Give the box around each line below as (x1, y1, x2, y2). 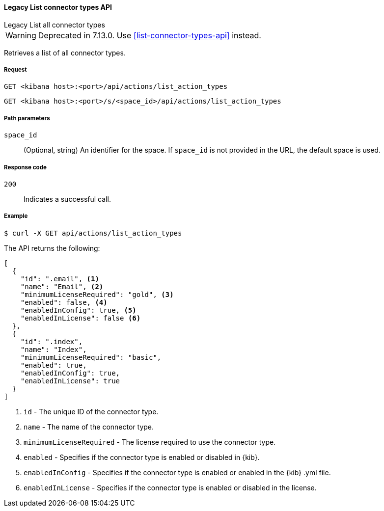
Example (4, 213, 28, 220)
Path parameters (4, 114, 50, 122)
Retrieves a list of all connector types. (4, 48, 126, 57)
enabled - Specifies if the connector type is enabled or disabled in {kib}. (24, 453, 260, 461)
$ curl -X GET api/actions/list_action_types (4, 229, 182, 237)
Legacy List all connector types (4, 20, 105, 29)
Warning (5, 30, 36, 40)
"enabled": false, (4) (20, 298, 108, 306)
